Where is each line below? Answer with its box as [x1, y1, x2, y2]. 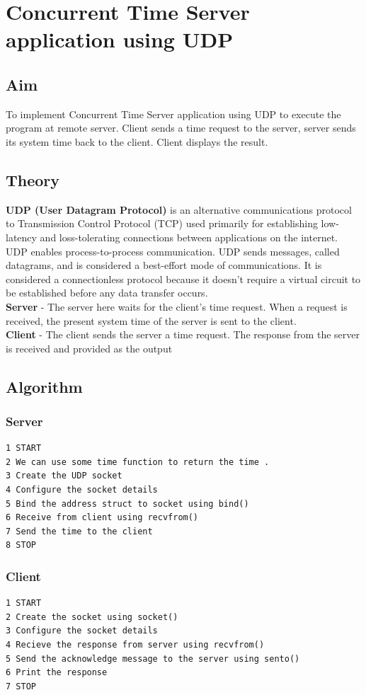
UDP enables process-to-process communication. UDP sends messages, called [6, 243, 340, 258]
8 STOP [6, 540, 36, 551]
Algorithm [6, 375, 83, 397]
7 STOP [6, 681, 36, 691]
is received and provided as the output [6, 340, 173, 355]
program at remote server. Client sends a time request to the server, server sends [6, 120, 356, 135]
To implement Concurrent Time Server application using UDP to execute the [6, 106, 341, 121]
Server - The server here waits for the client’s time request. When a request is [6, 299, 348, 314]
